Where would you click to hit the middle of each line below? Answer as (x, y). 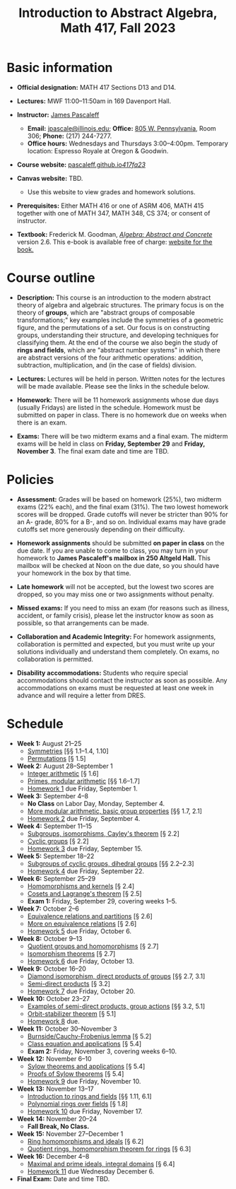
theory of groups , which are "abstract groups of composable (106, 312)
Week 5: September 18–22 (55, 856)
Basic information (60, 68)
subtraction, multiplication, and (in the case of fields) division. (107, 365)
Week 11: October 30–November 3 (67, 1029)
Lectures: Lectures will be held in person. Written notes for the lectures (121, 379)
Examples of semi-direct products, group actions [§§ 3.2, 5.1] (116, 1006)
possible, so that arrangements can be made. (83, 622)
